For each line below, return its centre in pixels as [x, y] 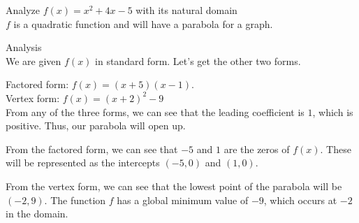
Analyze [23, 10]
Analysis [24, 47]
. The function [75, 200]
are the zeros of [257, 149]
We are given [34, 60]
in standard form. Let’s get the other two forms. [198, 60]
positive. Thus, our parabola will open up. [96, 125]
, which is [333, 111]
